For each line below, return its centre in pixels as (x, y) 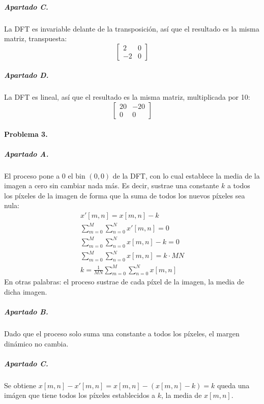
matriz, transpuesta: (36, 38)
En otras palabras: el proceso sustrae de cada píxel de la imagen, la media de (124, 282)
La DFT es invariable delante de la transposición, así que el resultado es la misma (132, 28)
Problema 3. (26, 134)
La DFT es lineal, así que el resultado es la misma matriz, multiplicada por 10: (127, 97)
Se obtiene (20, 385)
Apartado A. (26, 153)
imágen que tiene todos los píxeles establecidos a (80, 395)
